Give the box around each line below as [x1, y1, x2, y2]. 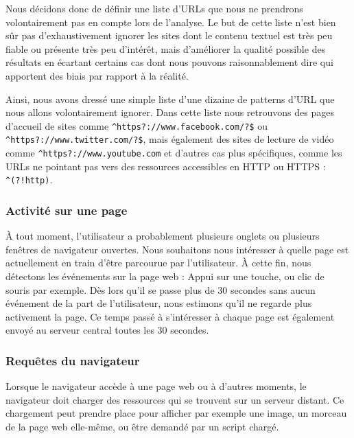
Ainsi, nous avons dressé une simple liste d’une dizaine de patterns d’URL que [5, 91, 335, 106]
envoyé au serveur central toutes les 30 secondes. [5, 323, 209, 337]
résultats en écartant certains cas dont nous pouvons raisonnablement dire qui [5, 55, 333, 69]
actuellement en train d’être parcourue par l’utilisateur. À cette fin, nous [5, 255, 311, 270]
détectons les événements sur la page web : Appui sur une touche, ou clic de [5, 268, 324, 283]
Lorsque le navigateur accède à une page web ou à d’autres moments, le [5, 379, 307, 393]
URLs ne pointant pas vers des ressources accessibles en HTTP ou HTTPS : [5, 159, 326, 173]
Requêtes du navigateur [5, 351, 140, 369]
